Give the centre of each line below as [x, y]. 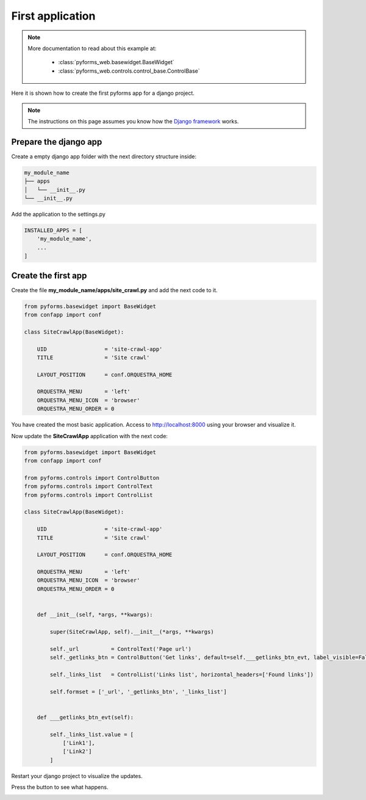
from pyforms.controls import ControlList [88, 495]
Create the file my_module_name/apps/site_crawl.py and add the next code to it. [114, 290]
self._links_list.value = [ [92, 734]
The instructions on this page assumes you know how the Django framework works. [133, 121]
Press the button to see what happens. [60, 787]
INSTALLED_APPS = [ [53, 230]
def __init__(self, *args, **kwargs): [95, 615]
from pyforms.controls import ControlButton [92, 478]
